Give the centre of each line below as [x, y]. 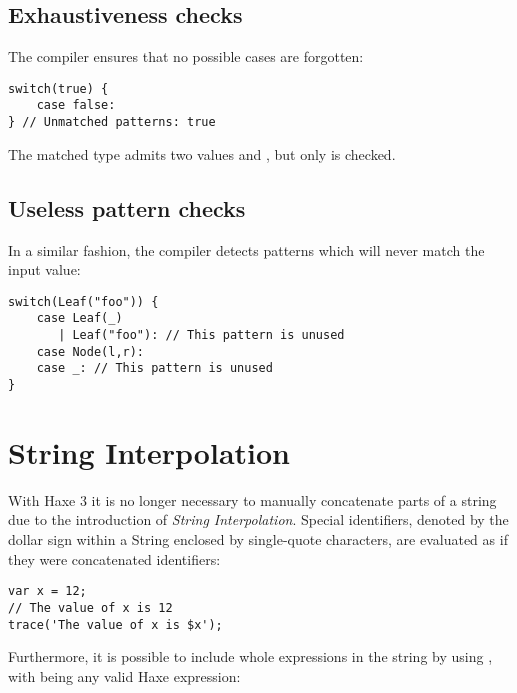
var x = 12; [47, 591]
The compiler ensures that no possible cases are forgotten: [186, 56]
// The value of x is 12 [90, 607]
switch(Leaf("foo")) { [83, 301]
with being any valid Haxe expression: [124, 675]
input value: [44, 269]
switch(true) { [58, 88]
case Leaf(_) [79, 318]
